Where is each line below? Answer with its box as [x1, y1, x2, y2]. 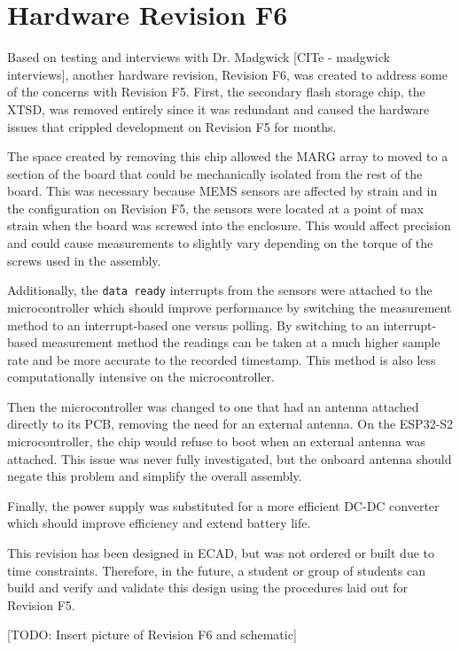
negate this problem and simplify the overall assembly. [7, 467, 302, 485]
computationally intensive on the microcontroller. [7, 368, 275, 386]
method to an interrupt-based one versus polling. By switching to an [7, 315, 379, 334]
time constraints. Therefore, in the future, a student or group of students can [7, 561, 425, 579]
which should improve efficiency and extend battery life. [7, 514, 311, 532]
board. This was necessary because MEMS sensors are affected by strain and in [7, 182, 438, 200]
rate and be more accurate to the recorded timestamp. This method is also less [7, 350, 436, 368]
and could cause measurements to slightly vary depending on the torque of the [7, 234, 433, 252]
